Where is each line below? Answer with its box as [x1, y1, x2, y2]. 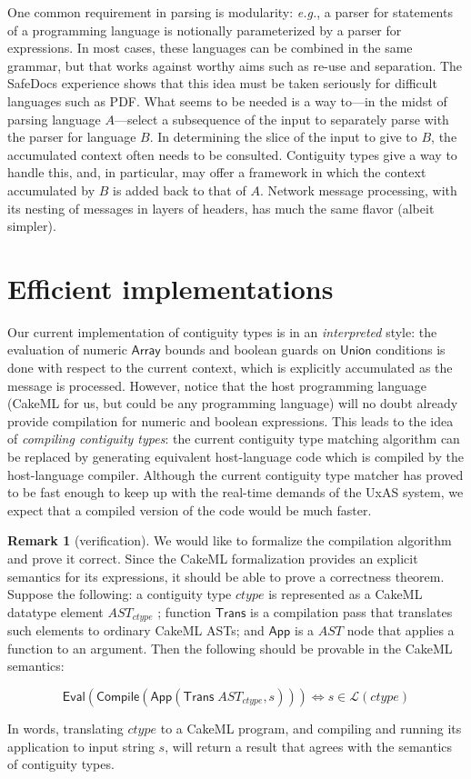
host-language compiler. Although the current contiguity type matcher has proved [7, 464, 464, 484]
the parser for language [7, 127, 136, 146]
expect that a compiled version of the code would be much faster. [7, 500, 372, 519]
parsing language [7, 109, 101, 128]
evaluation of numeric [7, 340, 127, 359]
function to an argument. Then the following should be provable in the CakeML [7, 638, 453, 657]
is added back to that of [113, 180, 246, 199]
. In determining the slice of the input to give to [149, 127, 417, 146]
